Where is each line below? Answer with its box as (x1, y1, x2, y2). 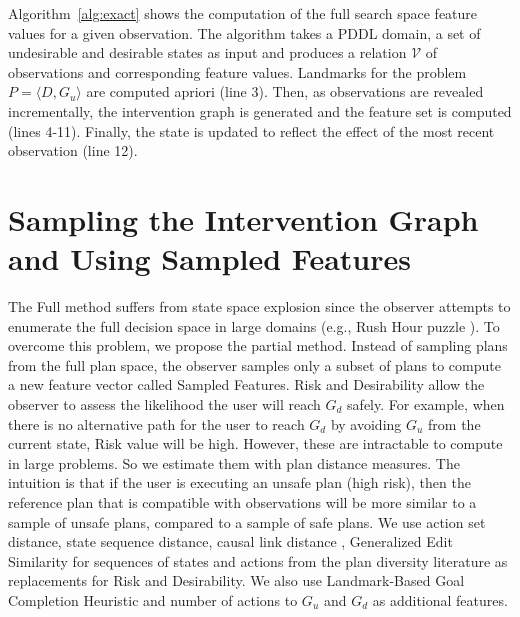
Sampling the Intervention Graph (8, 198, 479, 239)
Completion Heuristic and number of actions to (8, 589, 298, 610)
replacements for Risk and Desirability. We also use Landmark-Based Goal (8, 570, 465, 591)
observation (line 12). (8, 140, 138, 161)
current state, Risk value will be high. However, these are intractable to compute (8, 433, 503, 454)
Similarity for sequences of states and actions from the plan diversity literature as (8, 550, 508, 571)
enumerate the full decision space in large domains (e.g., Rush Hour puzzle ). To (8, 315, 500, 336)
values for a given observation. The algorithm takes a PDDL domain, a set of (8, 22, 481, 43)
